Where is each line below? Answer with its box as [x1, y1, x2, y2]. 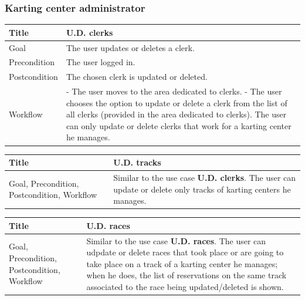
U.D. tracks [113, 156, 161, 168]
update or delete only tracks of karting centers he [113, 183, 291, 195]
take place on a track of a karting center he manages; [86, 257, 278, 269]
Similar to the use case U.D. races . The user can [86, 234, 266, 247]
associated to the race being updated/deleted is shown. [86, 280, 284, 292]
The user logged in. [66, 56, 135, 68]
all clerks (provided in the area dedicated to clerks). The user [66, 108, 287, 120]
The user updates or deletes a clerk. [66, 41, 195, 53]
